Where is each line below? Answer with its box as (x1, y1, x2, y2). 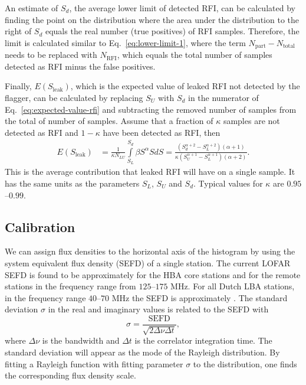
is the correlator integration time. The (134, 334, 272, 347)
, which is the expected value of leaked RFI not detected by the (70, 80, 300, 92)
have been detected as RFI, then (103, 126, 221, 138)
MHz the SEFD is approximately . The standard (111, 291, 288, 304)
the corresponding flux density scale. (5, 369, 136, 381)
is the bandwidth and (42, 334, 120, 347)
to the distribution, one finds (193, 357, 297, 370)
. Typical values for (193, 177, 263, 189)
